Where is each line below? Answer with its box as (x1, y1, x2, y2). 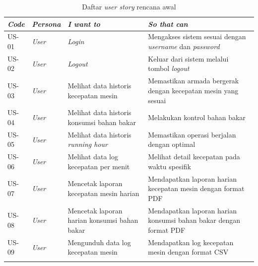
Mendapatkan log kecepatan (148, 237, 234, 247)
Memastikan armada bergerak (148, 75, 239, 86)
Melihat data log (67, 151, 118, 162)
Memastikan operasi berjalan (148, 129, 236, 139)
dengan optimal (148, 139, 195, 149)
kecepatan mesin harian (67, 188, 139, 199)
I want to (67, 18, 100, 29)
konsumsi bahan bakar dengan (148, 215, 241, 225)
